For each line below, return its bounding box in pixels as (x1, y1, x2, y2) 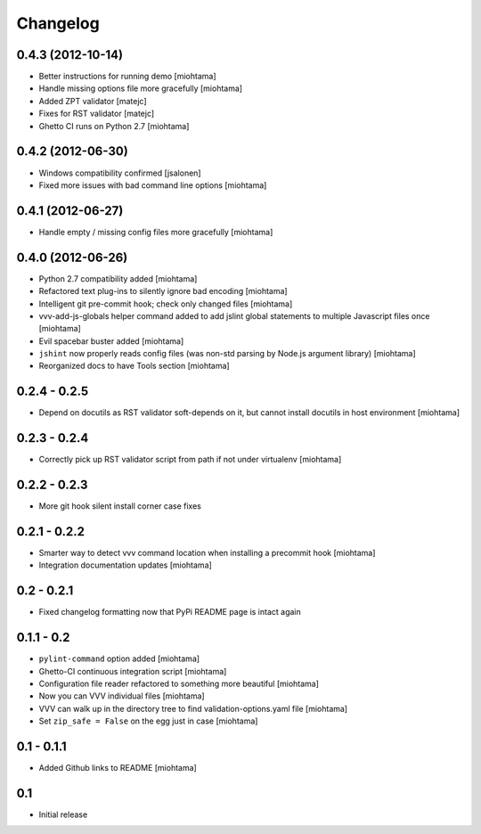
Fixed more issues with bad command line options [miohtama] (38, 179, 267, 191)
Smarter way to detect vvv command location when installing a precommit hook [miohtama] (38, 548, 376, 559)
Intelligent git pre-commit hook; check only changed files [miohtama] (38, 298, 293, 309)
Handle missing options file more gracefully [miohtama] (38, 83, 243, 94)
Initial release (38, 809, 88, 820)
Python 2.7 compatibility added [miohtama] (38, 273, 198, 284)
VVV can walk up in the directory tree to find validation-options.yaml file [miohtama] (38, 703, 347, 714)
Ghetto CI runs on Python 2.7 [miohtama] (38, 120, 190, 131)
